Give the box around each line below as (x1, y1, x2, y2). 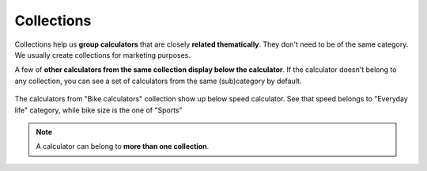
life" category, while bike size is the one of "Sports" (14, 105, 183, 115)
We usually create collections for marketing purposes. (14, 50, 191, 59)
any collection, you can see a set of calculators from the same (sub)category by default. (14, 76, 302, 85)
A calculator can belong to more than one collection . (36, 142, 210, 151)
